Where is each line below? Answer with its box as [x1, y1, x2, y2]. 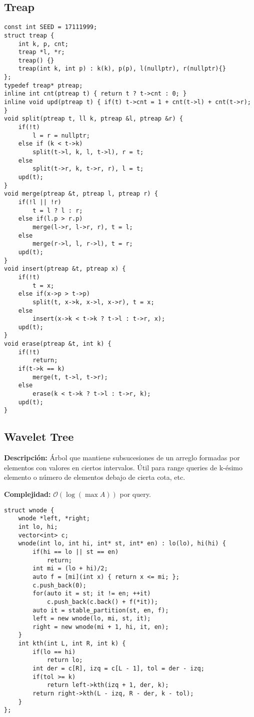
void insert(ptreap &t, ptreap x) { [4, 265, 126, 273]
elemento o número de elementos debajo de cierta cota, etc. [4, 472, 185, 482]
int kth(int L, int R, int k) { [18, 640, 126, 647]
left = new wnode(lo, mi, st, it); [32, 615, 151, 622]
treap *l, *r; [18, 49, 65, 56]
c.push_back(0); [32, 581, 86, 589]
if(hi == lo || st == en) [32, 548, 119, 555]
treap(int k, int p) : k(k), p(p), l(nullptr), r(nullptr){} [18, 65, 226, 73]
